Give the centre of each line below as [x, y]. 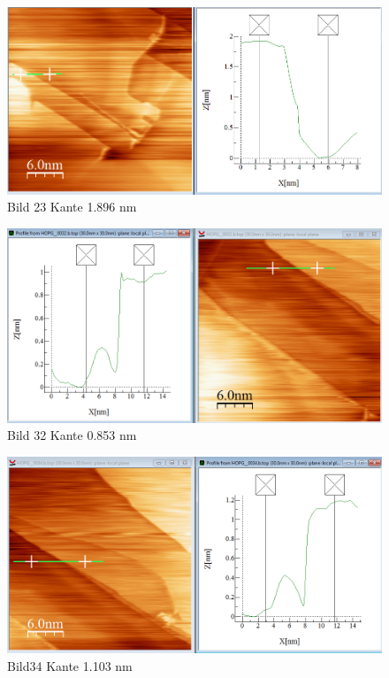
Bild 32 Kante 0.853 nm [72, 435]
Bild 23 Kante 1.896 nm [72, 207]
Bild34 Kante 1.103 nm [70, 665]
